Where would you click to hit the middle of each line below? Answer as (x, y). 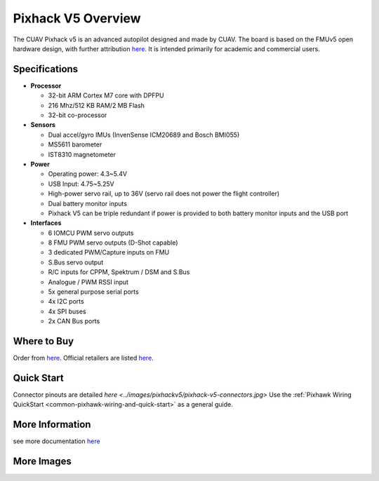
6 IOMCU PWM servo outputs (91, 233)
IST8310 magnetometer (82, 154)
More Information (52, 425)
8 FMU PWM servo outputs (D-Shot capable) (113, 243)
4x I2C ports (66, 302)
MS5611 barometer (75, 144)
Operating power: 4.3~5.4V (88, 174)
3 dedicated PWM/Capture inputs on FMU (109, 252)
